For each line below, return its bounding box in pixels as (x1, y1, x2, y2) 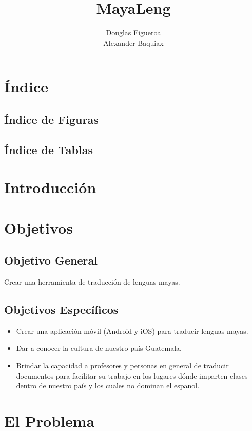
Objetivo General (4, 252, 98, 268)
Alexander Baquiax (103, 37, 164, 48)
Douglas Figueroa (106, 27, 161, 38)
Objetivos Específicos (4, 302, 119, 317)
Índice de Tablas (4, 141, 93, 157)
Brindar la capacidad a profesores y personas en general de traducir (16, 360, 229, 370)
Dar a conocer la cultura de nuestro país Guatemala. (16, 343, 182, 353)
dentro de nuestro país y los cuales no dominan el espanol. (16, 380, 200, 391)
